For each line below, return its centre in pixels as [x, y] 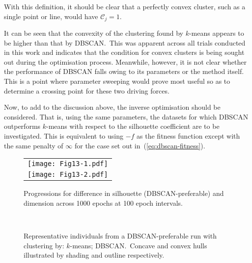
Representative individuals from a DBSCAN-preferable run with [120, 235]
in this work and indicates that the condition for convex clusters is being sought [124, 52]
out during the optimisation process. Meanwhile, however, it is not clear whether [126, 61]
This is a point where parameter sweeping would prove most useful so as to [117, 81]
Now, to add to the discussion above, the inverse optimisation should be [112, 107]
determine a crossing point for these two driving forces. [87, 90]
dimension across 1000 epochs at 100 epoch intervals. [103, 203]
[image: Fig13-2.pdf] [68, 175]
